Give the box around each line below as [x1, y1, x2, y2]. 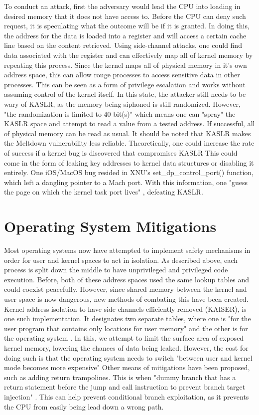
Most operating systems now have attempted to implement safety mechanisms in [4, 245, 251, 255]
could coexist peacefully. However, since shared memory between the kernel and [4, 284, 247, 294]
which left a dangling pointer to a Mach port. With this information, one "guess [4, 177, 248, 187]
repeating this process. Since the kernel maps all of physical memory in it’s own [4, 59, 247, 70]
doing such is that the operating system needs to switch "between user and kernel [4, 352, 253, 363]
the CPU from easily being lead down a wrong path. [4, 401, 164, 412]
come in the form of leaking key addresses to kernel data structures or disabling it [4, 157, 254, 168]
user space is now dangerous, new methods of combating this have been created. [4, 293, 249, 304]
